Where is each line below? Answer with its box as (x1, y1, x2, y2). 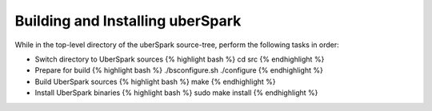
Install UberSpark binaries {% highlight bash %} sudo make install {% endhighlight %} (34, 88, 318, 97)
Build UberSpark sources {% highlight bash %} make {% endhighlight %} (34, 77, 276, 86)
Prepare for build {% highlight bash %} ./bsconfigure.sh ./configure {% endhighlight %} (34, 65, 323, 75)
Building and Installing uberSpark (14, 12, 242, 30)
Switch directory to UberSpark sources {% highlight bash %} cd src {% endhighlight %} (34, 54, 325, 64)
